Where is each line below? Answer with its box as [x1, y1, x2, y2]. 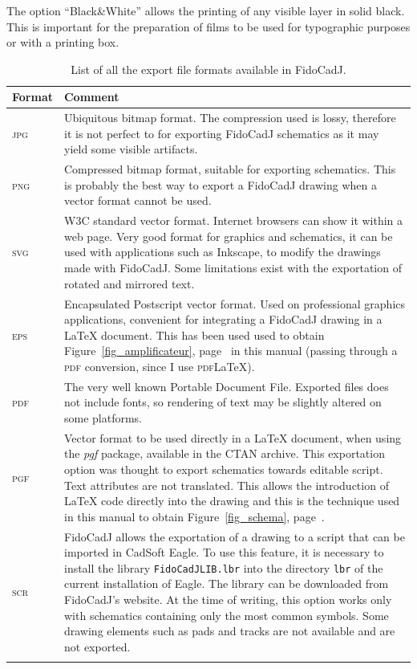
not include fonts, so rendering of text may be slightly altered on [63, 394, 382, 410]
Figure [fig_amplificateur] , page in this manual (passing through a [63, 342, 398, 359]
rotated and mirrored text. [63, 275, 195, 292]
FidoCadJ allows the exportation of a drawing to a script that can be [63, 528, 405, 545]
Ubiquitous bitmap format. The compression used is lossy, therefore [63, 109, 396, 126]
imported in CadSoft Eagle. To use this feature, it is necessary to [63, 544, 384, 561]
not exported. [63, 638, 131, 655]
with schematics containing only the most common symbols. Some [63, 606, 389, 623]
